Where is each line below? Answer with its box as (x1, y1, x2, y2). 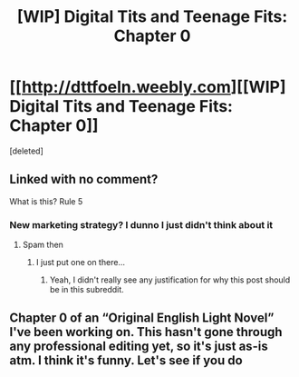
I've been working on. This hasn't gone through (9, 324, 283, 340)
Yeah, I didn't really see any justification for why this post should (49, 274, 291, 285)
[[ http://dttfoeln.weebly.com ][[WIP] (9, 77, 287, 97)
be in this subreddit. (49, 284, 124, 295)
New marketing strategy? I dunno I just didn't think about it (9, 218, 274, 231)
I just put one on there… (35, 257, 125, 268)
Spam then (22, 239, 63, 251)
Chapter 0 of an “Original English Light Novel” (9, 311, 275, 326)
